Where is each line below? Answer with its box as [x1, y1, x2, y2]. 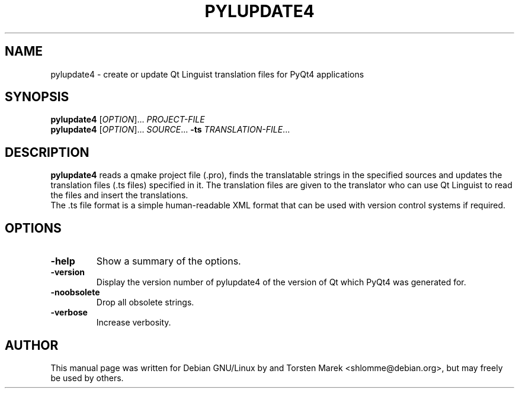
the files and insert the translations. [50, 190, 188, 201]
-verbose [50, 307, 88, 318]
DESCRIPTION [5, 144, 89, 160]
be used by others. [50, 372, 124, 383]
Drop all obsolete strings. [96, 297, 194, 308]
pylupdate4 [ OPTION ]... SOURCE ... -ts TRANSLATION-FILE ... [50, 124, 290, 135]
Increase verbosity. [96, 317, 171, 328]
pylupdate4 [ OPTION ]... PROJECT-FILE [50, 114, 205, 125]
